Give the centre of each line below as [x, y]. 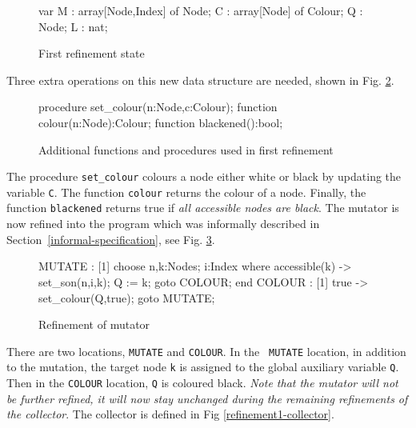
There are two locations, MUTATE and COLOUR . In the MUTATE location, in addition [206, 351]
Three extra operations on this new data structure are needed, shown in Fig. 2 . [200, 80]
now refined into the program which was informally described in [163, 224]
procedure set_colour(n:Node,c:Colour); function [158, 107]
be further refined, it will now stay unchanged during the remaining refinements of [207, 398]
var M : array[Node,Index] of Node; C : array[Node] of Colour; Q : [201, 10]
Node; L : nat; [73, 26]
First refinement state [92, 53]
